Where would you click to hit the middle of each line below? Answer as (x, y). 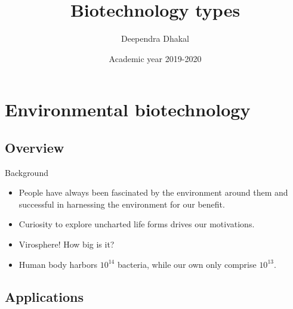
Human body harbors (58, 264)
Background (27, 172)
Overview (35, 147)
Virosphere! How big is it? (67, 244)
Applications (44, 296)
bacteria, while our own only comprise (187, 264)
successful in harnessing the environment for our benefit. (122, 204)
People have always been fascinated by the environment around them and (153, 192)
